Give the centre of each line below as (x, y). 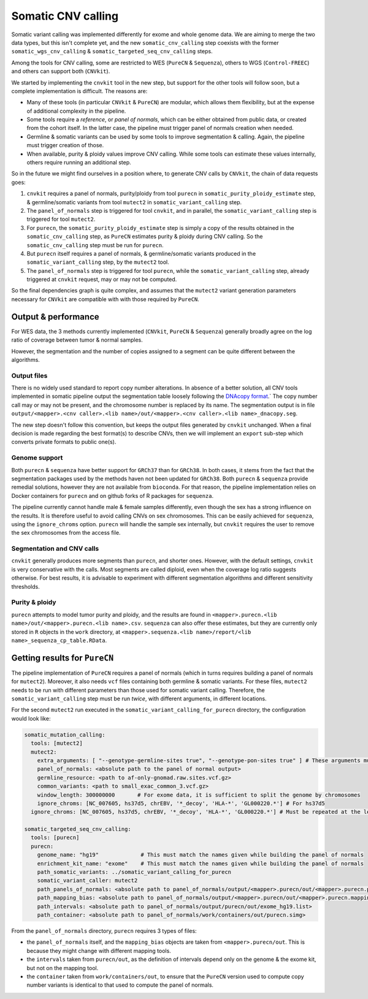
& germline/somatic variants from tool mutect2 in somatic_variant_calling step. (134, 202)
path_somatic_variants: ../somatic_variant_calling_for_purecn (134, 872)
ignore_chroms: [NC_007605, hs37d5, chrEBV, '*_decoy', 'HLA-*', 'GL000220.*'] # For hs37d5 (181, 803)
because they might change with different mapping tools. (99, 951)
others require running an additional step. (79, 163)
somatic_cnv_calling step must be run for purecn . (95, 245)
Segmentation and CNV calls (55, 549)
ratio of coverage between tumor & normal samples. (77, 340)
